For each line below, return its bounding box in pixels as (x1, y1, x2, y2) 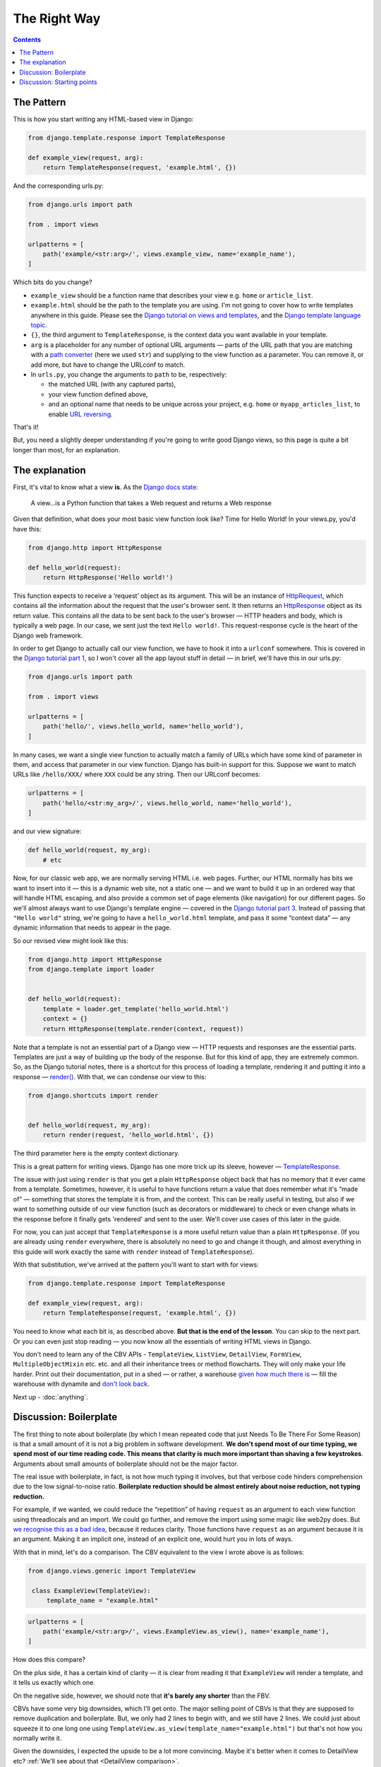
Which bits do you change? (13, 278, 92, 286)
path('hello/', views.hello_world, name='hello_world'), (42, 722, 244, 731)
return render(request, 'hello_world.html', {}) (42, 1131, 214, 1139)
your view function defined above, (48, 389, 148, 399)
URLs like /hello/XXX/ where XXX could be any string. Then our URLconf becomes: (13, 770, 261, 779)
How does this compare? (13, 1655, 86, 1664)
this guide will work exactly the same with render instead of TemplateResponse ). (13, 1248, 255, 1256)
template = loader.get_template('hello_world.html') (42, 1004, 229, 1013)
